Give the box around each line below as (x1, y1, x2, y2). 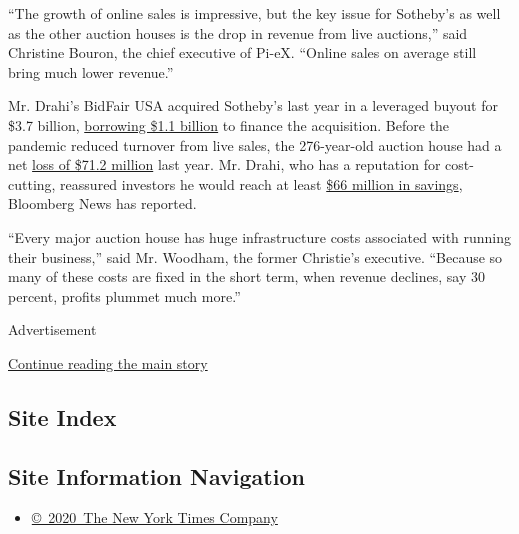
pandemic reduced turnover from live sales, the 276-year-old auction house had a (8, 134, 502, 155)
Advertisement (8, 319, 97, 340)
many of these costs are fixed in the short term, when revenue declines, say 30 (8, 266, 485, 287)
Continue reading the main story (8, 352, 208, 373)
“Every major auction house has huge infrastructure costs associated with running (8, 226, 512, 247)
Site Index (8, 401, 117, 432)
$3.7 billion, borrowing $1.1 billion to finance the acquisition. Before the (8, 114, 450, 135)
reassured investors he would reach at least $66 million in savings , (60, 173, 463, 194)
